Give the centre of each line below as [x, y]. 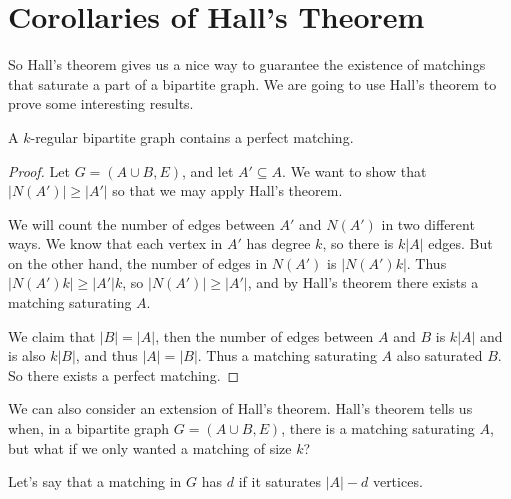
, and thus [106, 355]
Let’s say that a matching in [95, 481]
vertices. [397, 481]
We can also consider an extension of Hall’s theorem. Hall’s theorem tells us [240, 408]
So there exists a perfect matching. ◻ [124, 374]
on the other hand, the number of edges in [138, 262]
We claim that [52, 335]
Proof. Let [39, 170]
